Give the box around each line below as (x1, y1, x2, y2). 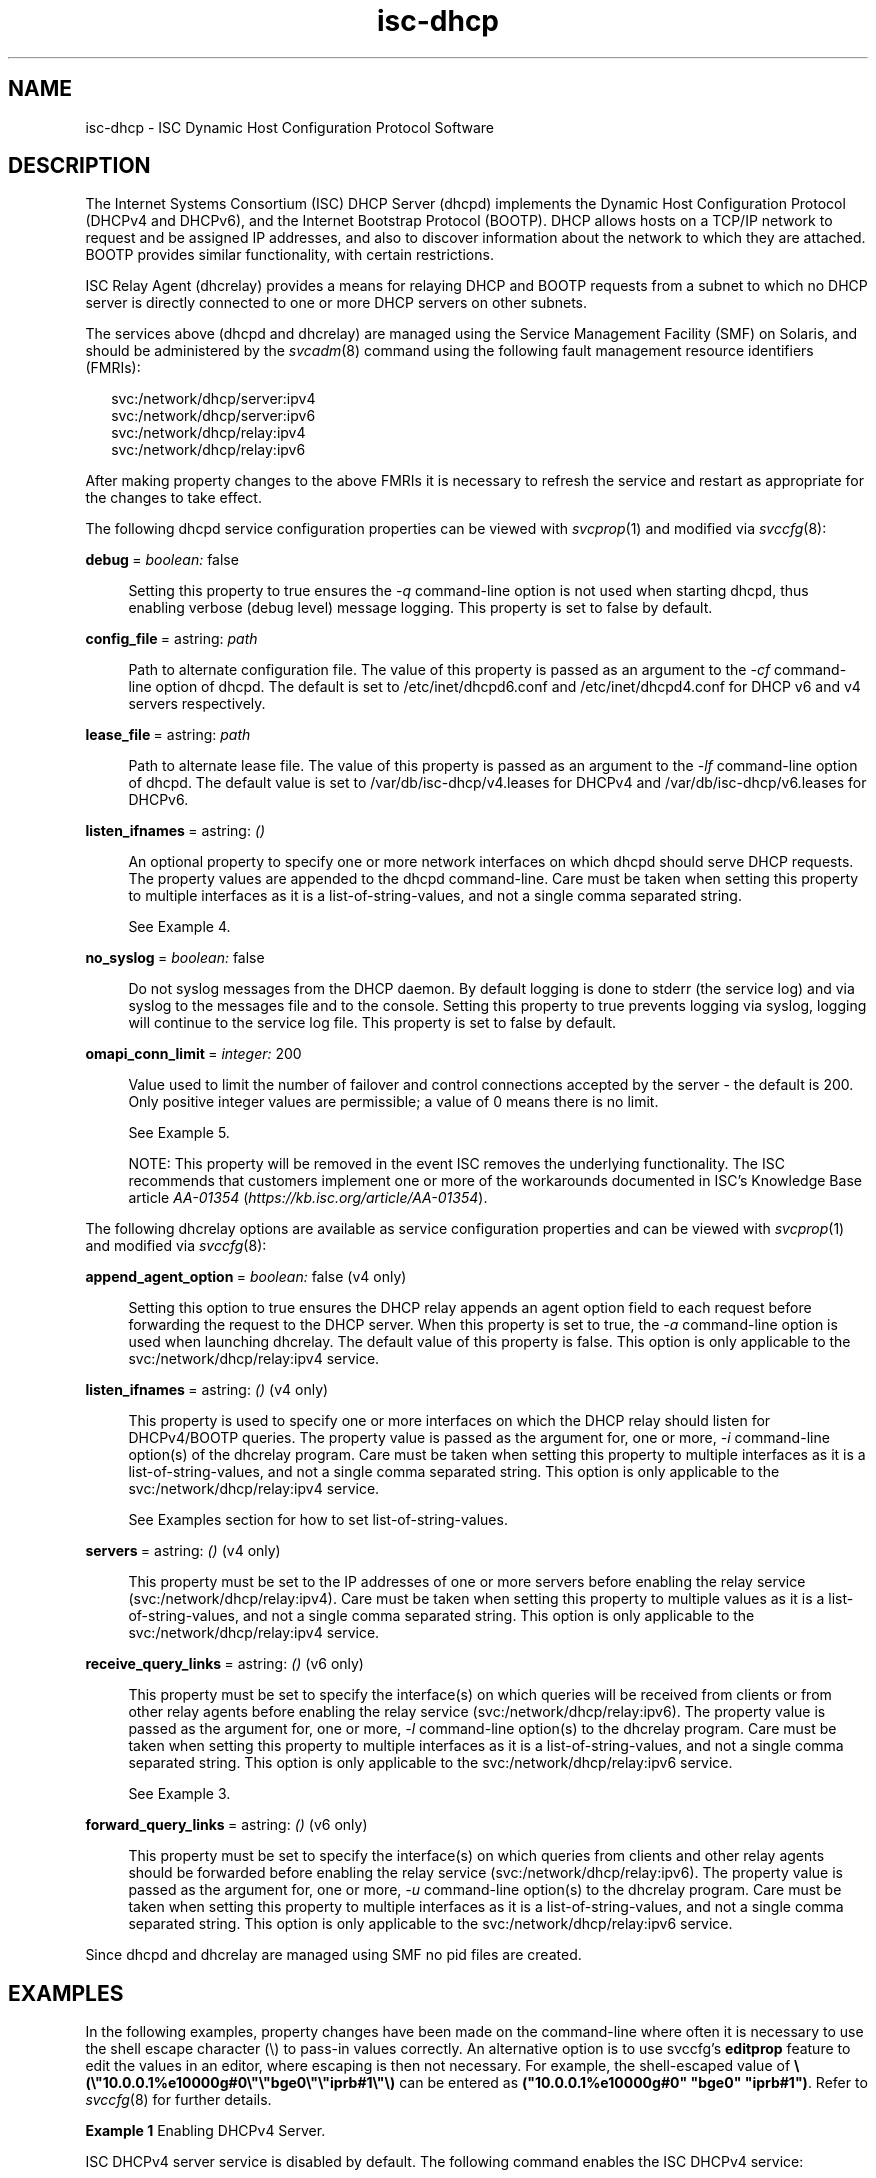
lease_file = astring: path (85, 726, 251, 744)
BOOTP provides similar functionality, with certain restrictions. (85, 246, 494, 264)
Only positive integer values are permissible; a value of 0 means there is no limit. (128, 1093, 659, 1111)
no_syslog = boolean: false (85, 949, 265, 967)
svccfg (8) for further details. (85, 2091, 272, 2109)
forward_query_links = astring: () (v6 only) (85, 1816, 368, 1834)
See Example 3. (128, 1785, 231, 1803)
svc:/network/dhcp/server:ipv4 (111, 390, 316, 408)
